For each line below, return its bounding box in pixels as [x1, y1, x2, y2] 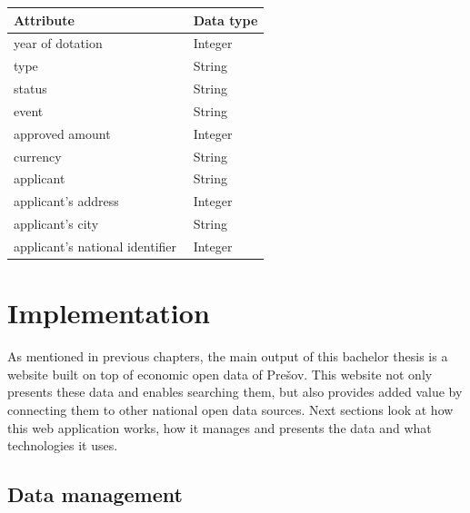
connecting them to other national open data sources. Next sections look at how [7, 400, 454, 419]
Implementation [7, 294, 210, 331]
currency [14, 146, 62, 165]
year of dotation [14, 34, 103, 53]
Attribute [14, 10, 75, 29]
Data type [193, 10, 258, 29]
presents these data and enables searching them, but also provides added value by [7, 382, 463, 401]
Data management [7, 480, 183, 508]
